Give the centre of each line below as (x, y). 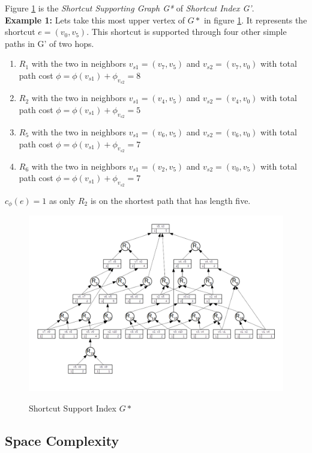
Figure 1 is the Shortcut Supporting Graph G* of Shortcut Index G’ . (130, 8)
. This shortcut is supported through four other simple (187, 32)
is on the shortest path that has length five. (170, 200)
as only (62, 200)
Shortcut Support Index (73, 408)
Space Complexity (62, 440)
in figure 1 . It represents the (255, 20)
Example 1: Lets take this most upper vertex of (95, 20)
